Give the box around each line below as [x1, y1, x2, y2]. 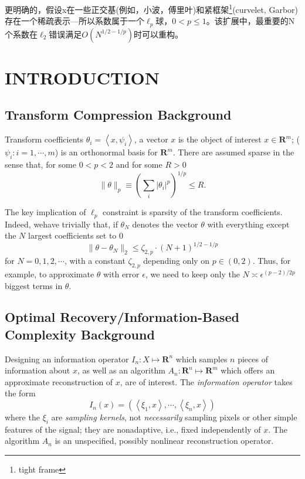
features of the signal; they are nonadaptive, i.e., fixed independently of [5, 423, 261, 435]
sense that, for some [5, 158, 76, 171]
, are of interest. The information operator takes [120, 375, 293, 388]
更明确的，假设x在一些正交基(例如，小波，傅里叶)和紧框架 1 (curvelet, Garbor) [5, 2, 298, 15]
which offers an [221, 364, 275, 376]
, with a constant [64, 254, 126, 267]
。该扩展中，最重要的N [206, 15, 295, 27]
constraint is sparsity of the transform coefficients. [103, 206, 283, 218]
